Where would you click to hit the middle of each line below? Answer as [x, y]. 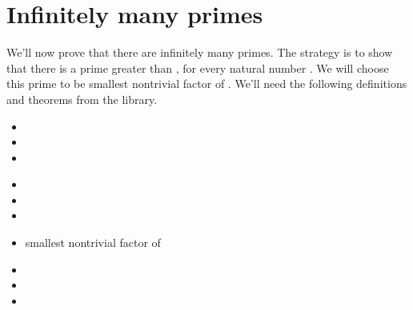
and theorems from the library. [82, 99]
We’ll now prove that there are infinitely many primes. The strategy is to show [200, 52]
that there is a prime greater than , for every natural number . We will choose [198, 68]
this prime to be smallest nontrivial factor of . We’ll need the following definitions [207, 83]
